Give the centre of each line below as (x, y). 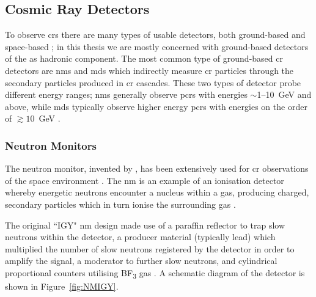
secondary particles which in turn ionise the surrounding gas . (120, 204)
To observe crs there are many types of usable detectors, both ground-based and (155, 35)
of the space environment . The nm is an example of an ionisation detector (145, 180)
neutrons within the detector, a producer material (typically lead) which (140, 237)
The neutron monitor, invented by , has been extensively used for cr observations (157, 168)
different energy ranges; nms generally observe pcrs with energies (126, 94)
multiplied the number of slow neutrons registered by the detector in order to (150, 248)
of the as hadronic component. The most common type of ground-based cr (144, 58)
